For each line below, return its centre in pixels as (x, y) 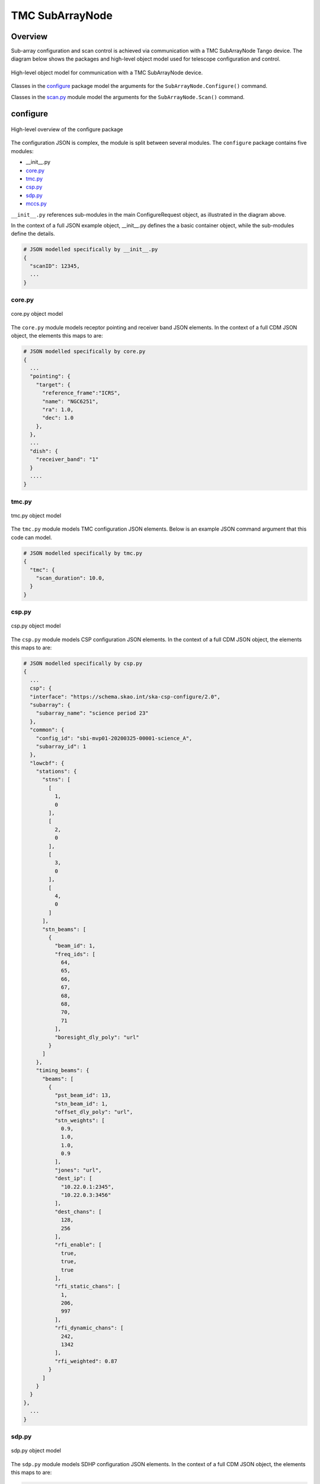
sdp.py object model (36, 1451)
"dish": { (44, 451)
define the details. (33, 234)
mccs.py (36, 204)
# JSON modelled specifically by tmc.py (83, 553)
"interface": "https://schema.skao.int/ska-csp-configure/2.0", (125, 697)
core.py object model (37, 314)
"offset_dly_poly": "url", (94, 1112)
